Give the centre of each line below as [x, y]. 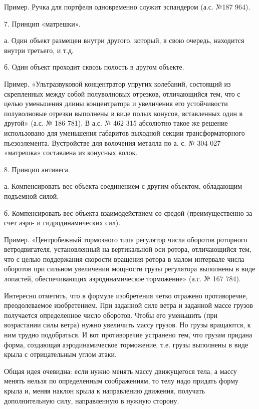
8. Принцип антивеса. [37, 169]
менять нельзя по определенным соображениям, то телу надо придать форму [121, 381]
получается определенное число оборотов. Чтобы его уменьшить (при [111, 315]
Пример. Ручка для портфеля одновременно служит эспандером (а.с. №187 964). [127, 7]
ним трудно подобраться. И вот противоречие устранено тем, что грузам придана [128, 335]
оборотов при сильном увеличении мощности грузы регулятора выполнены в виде [130, 269]
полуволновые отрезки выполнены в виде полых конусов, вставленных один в [123, 113]
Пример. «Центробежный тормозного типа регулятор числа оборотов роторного [126, 239]
